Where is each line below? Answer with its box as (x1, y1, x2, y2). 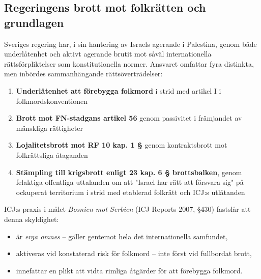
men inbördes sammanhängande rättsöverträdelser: (4, 68, 163, 79)
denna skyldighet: (4, 213, 59, 224)
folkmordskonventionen (16, 95, 88, 106)
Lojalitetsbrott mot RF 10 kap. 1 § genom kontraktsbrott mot (16, 139, 227, 150)
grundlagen (4, 14, 64, 30)
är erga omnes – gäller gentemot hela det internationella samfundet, (16, 231, 228, 241)
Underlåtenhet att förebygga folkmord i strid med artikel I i (16, 85, 221, 96)
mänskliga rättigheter (16, 122, 83, 133)
